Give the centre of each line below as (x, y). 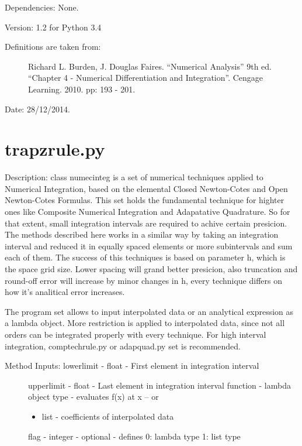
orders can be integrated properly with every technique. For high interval (136, 334)
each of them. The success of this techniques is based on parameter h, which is (145, 257)
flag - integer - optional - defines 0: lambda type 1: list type (134, 436)
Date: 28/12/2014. (37, 109)
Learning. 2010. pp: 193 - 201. (82, 89)
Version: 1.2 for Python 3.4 (53, 27)
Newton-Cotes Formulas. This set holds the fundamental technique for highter (145, 200)
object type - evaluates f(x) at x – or (93, 397)
